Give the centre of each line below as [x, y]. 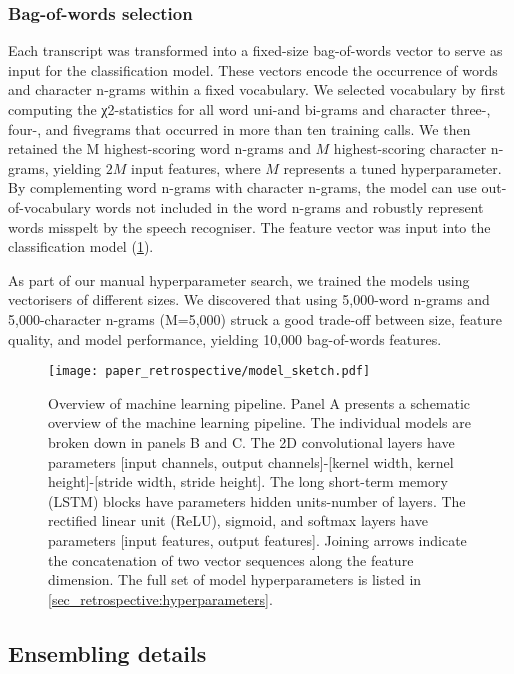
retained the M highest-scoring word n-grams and [159, 148]
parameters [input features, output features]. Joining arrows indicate [257, 539]
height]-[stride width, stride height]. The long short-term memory [248, 481]
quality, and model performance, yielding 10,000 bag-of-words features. [225, 338]
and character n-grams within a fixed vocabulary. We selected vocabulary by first [257, 89]
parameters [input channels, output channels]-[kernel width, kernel [251, 461]
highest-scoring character [410, 148]
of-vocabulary [49, 206]
